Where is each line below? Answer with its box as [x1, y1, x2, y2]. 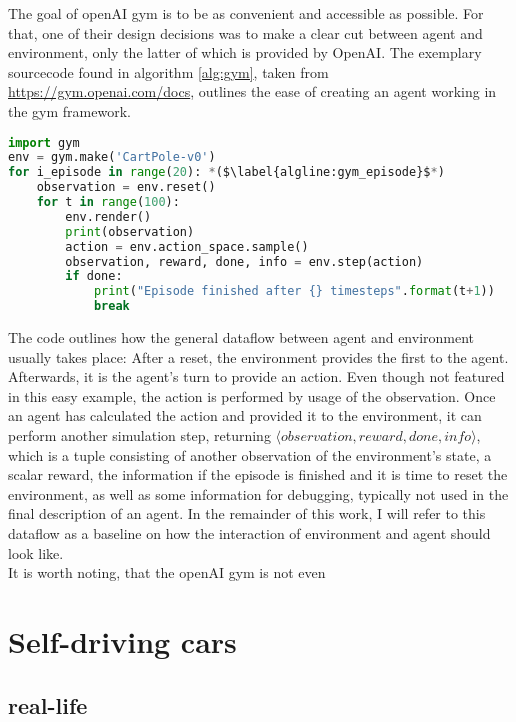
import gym [8, 135, 80, 150]
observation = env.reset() [36, 180, 216, 195]
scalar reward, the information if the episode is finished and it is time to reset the [8, 464, 508, 485]
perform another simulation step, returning [8, 425, 271, 446]
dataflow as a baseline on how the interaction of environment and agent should [8, 523, 491, 543]
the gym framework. [8, 100, 131, 121]
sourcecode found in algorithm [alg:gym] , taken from [8, 61, 329, 82]
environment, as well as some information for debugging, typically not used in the [8, 483, 509, 504]
